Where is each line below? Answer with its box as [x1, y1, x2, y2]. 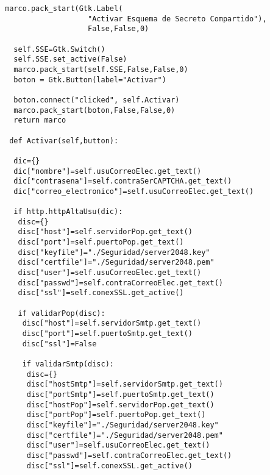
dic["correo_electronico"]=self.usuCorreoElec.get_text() [13, 187, 254, 196]
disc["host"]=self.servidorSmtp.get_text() [22, 319, 202, 328]
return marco [13, 116, 66, 125]
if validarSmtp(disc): [22, 359, 114, 368]
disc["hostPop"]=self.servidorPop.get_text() [26, 400, 215, 409]
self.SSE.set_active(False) [13, 55, 127, 64]
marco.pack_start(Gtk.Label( [5, 4, 123, 13]
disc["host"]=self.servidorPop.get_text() [18, 227, 193, 237]
